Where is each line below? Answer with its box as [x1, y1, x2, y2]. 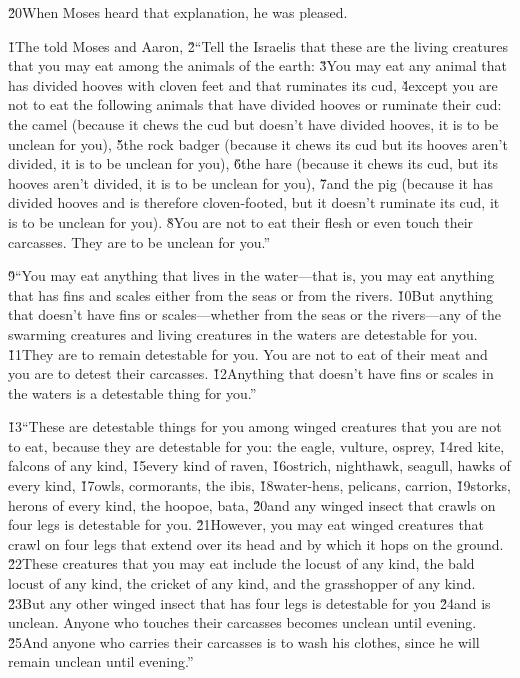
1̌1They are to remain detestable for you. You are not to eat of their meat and [8, 343, 488, 364]
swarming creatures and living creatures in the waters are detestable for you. [8, 323, 478, 344]
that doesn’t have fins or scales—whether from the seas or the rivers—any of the [8, 304, 502, 325]
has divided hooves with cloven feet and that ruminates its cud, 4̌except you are [8, 74, 498, 95]
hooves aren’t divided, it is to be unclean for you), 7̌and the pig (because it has [8, 172, 493, 193]
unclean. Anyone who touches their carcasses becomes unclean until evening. [8, 612, 477, 633]
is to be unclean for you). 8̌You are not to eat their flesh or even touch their [8, 211, 474, 232]
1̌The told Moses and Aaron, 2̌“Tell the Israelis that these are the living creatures [8, 35, 508, 56]
